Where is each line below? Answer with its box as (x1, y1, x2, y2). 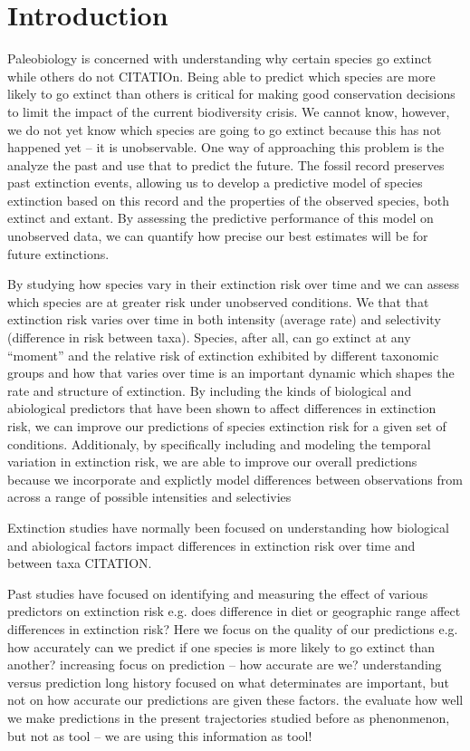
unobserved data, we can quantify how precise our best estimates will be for (7, 226, 428, 246)
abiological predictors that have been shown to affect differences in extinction (7, 399, 436, 418)
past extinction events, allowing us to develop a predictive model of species (7, 173, 423, 192)
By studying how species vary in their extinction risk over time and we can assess (7, 274, 460, 294)
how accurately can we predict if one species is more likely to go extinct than (7, 637, 436, 656)
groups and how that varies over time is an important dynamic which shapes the (7, 363, 455, 382)
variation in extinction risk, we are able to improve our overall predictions (7, 452, 417, 471)
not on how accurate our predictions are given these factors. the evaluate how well (7, 690, 464, 709)
